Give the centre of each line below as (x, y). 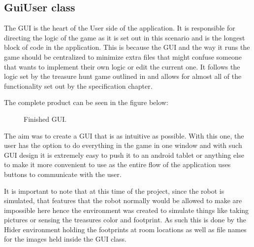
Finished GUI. (45, 119)
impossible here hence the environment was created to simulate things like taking (127, 210)
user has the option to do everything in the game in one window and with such (123, 145)
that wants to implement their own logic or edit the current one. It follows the (122, 66)
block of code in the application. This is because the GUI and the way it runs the (127, 47)
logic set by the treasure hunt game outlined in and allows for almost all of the (123, 76)
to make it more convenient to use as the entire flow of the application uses (117, 164)
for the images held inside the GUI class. (65, 239)
